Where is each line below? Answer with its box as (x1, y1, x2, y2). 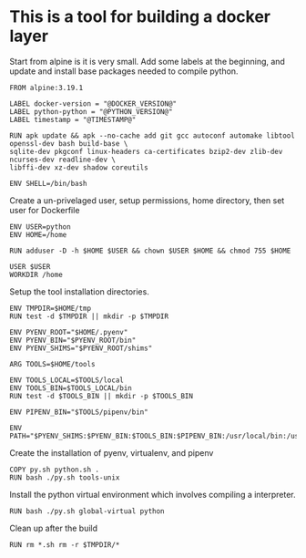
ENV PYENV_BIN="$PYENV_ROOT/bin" (9, 336, 137, 345)
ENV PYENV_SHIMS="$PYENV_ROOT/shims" (9, 344, 153, 353)
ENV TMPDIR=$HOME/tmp (9, 304, 92, 313)
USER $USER (9, 262, 51, 271)
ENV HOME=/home (9, 230, 67, 239)
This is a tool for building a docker (9, 6, 271, 27)
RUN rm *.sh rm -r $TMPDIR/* (9, 540, 120, 549)
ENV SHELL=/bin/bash (9, 179, 88, 188)
